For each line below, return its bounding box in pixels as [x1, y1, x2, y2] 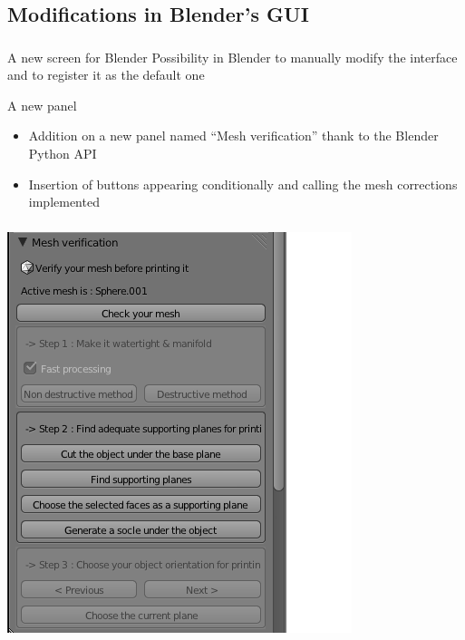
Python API [28, 144, 97, 163]
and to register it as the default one [7, 65, 205, 84]
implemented [28, 192, 100, 211]
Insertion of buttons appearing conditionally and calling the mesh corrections [28, 174, 458, 193]
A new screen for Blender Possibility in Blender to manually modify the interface [7, 47, 458, 66]
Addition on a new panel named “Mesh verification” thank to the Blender [28, 126, 439, 145]
